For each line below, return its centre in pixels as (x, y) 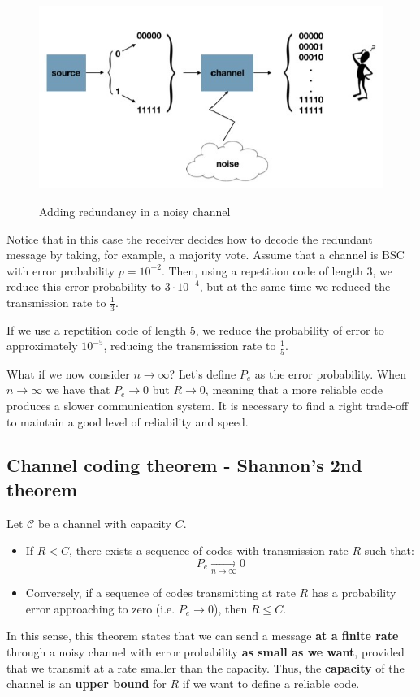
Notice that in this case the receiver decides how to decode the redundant (190, 238)
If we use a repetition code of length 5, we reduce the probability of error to (195, 329)
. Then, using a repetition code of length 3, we (277, 270)
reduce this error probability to (84, 286)
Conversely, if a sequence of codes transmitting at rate (160, 593)
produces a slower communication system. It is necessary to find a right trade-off (208, 405)
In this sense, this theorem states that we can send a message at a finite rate (203, 636)
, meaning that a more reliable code (294, 390)
